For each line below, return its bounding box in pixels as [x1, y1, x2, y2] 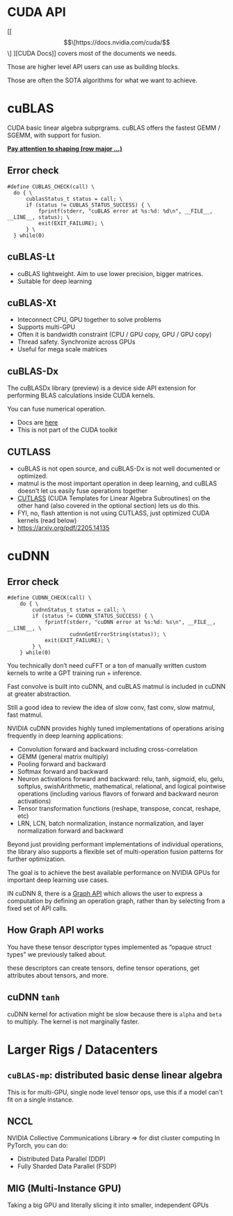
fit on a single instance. [7, 1095, 74, 1104]
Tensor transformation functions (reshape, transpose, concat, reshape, [17, 804, 221, 812]
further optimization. [7, 855, 66, 863]
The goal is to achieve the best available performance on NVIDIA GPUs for [7, 868, 220, 876]
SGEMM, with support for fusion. [7, 130, 102, 139]
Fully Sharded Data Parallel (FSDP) [17, 1162, 117, 1171]
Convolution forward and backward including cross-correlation [17, 745, 198, 753]
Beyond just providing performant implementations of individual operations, [7, 839, 224, 848]
